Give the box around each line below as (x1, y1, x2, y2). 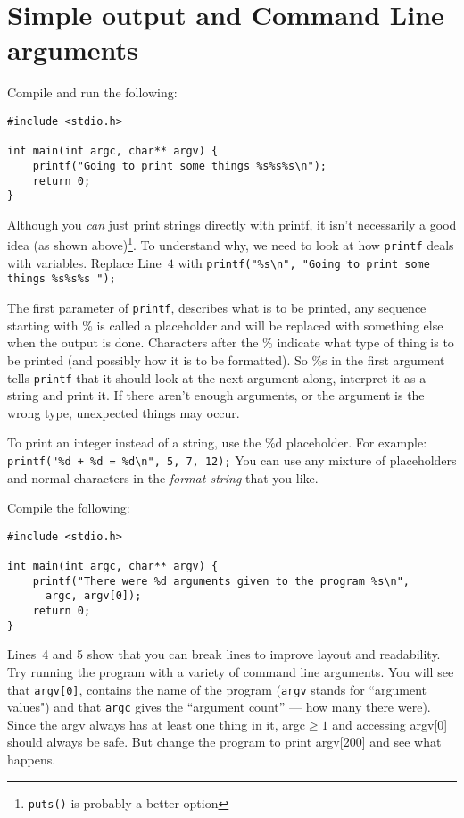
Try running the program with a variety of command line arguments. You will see (7, 662, 454, 680)
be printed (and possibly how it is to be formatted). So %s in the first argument (7, 350, 445, 369)
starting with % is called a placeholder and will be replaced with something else (7, 315, 443, 334)
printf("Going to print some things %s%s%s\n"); (32, 159, 327, 172)
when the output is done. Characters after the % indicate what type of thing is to (7, 333, 454, 352)
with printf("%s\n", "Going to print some (178, 253, 430, 271)
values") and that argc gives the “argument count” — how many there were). (7, 697, 431, 716)
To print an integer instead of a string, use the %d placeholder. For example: (7, 433, 427, 452)
